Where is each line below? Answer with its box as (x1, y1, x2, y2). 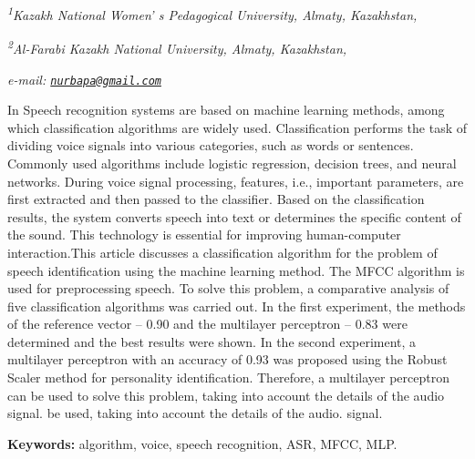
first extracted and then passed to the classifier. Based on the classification (7, 189, 425, 209)
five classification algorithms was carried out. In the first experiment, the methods (7, 296, 466, 315)
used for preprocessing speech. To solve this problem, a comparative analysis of (7, 279, 449, 298)
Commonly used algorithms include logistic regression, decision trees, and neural (7, 153, 457, 172)
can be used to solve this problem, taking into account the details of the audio (7, 385, 445, 404)
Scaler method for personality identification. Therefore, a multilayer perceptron (7, 368, 449, 387)
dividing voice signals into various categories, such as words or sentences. (7, 136, 414, 155)
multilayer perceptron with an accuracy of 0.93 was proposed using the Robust (7, 350, 448, 369)
